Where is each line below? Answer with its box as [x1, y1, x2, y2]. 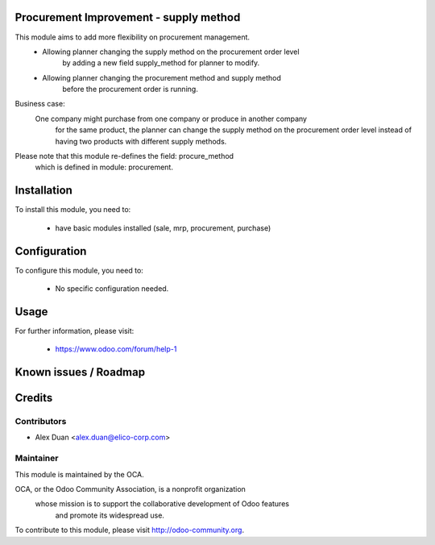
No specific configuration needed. [55, 284, 169, 293]
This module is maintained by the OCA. [14, 469, 144, 479]
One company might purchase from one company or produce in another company [35, 114, 308, 123]
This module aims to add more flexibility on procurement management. [14, 32, 250, 42]
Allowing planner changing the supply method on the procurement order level [42, 47, 300, 56]
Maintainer [14, 452, 59, 464]
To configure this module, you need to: [14, 265, 144, 275]
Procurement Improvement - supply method [14, 10, 241, 24]
